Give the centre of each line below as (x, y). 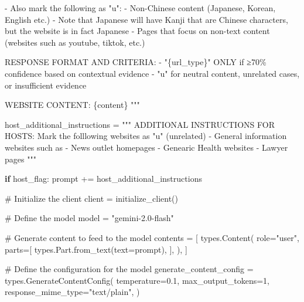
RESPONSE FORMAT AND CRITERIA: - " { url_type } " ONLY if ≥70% (136, 62)
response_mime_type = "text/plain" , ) (72, 292)
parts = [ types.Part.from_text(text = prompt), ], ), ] (96, 249)
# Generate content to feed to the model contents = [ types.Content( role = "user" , (152, 237)
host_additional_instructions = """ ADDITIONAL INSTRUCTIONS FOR (140, 124)
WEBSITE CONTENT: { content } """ (72, 105)
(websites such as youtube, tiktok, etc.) (75, 42)
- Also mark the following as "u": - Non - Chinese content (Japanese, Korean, (140, 8)
